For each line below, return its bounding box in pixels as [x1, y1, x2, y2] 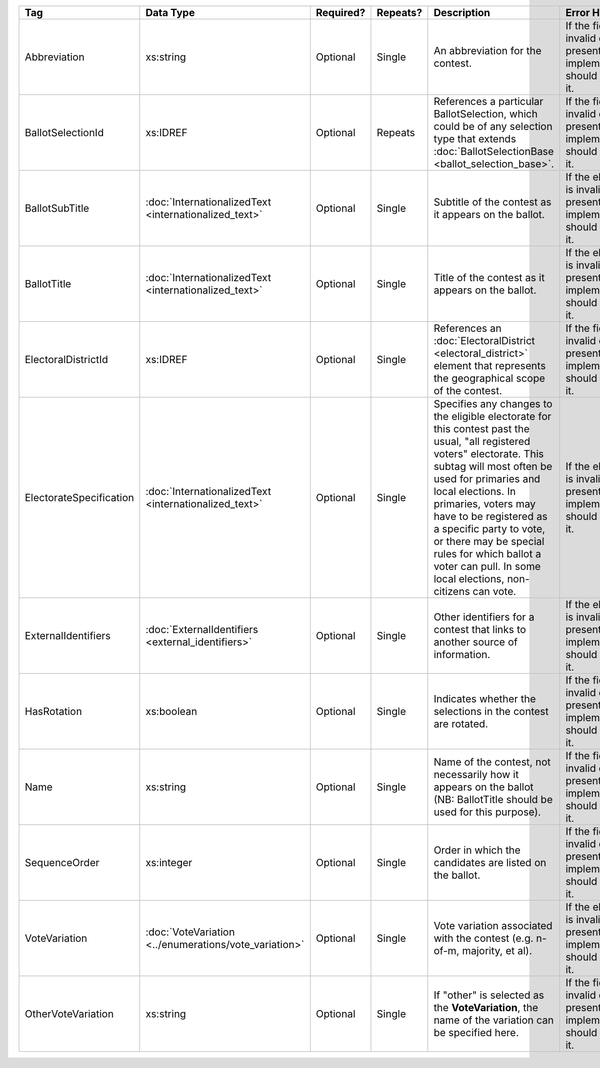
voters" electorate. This [433, 447, 544, 460]
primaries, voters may [433, 497, 537, 510]
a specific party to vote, [433, 522, 546, 535]
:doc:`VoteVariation [145, 925, 235, 939]
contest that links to [433, 623, 527, 636]
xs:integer [145, 856, 193, 869]
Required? [315, 6, 366, 19]
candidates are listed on [433, 856, 547, 869]
